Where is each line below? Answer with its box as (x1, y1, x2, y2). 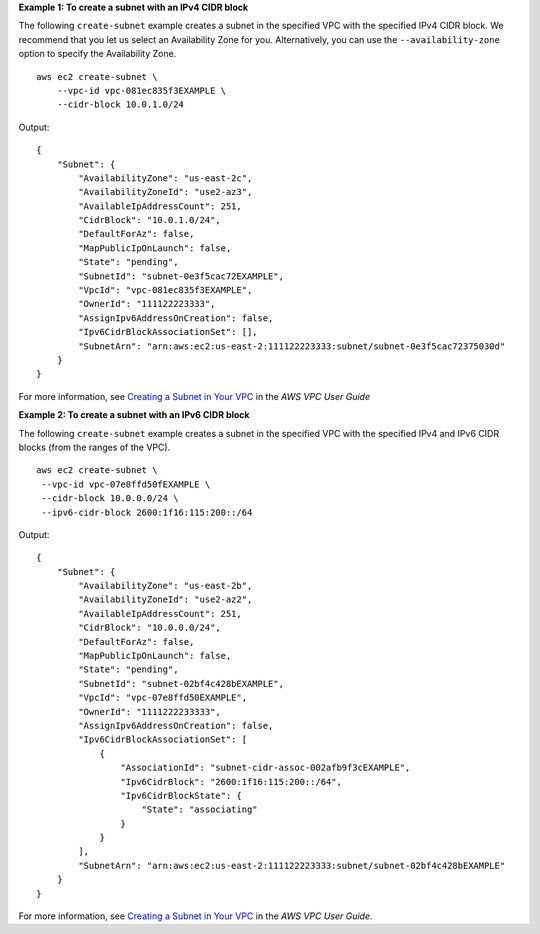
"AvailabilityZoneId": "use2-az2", (78, 594, 253, 605)
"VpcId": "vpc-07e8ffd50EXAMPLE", (78, 692, 248, 704)
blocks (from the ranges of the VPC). (18, 441, 171, 453)
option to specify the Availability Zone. (18, 48, 177, 60)
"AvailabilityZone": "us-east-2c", (78, 172, 253, 184)
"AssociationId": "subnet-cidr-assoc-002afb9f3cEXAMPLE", (120, 762, 411, 774)
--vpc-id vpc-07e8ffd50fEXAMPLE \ (41, 478, 211, 490)
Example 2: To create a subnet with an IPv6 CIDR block (18, 409, 250, 421)
